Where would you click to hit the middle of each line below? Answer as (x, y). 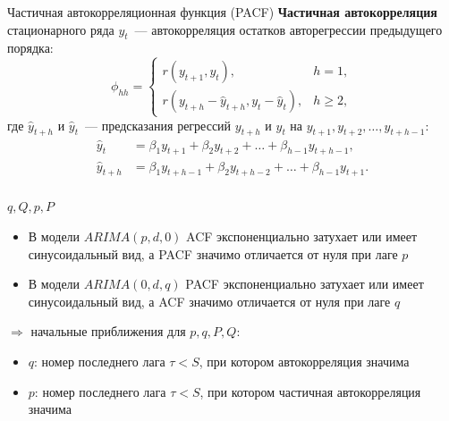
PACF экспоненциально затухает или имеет (305, 284)
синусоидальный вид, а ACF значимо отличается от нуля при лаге (209, 301)
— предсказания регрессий (158, 125)
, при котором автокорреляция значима (304, 362)
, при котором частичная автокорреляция (310, 391)
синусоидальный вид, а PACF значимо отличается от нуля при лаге (213, 253)
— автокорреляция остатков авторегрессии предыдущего (288, 29)
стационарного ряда (61, 29)
